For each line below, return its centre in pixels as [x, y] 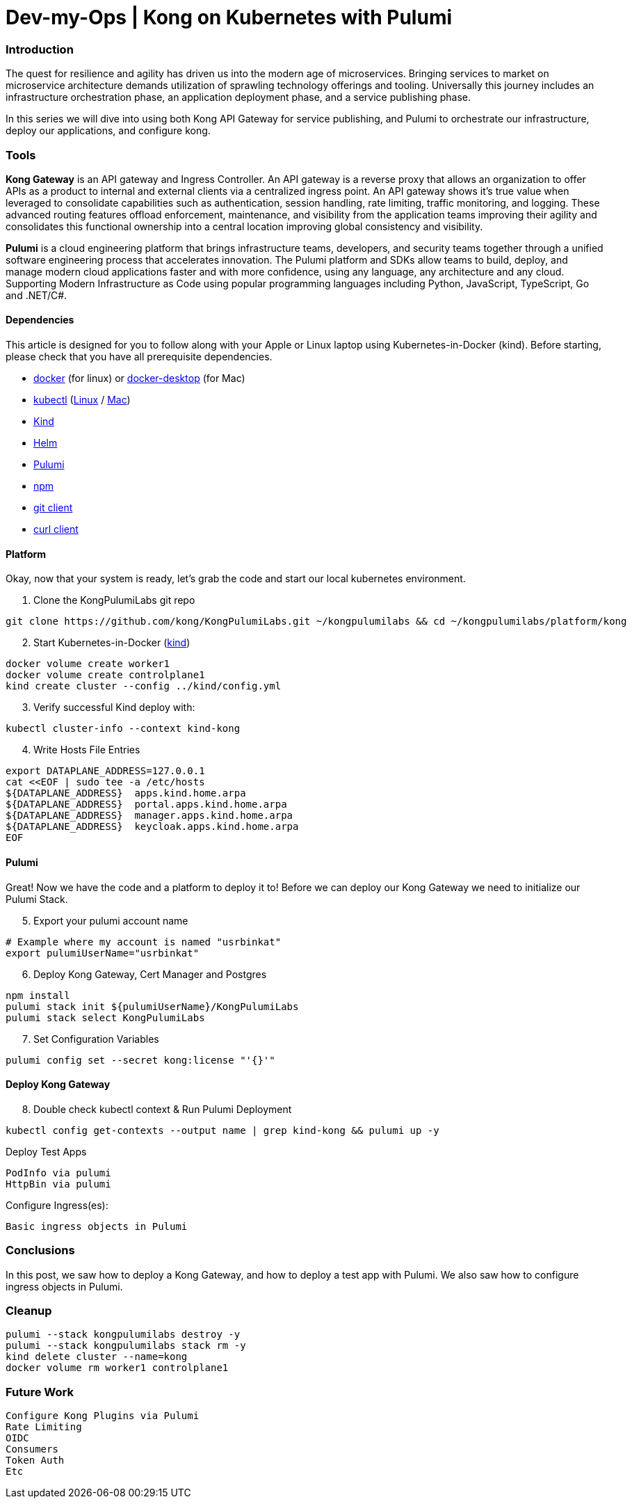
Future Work [40, 1392]
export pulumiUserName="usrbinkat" [103, 953]
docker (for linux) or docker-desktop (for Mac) [139, 378]
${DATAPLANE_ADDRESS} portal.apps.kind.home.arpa [146, 805]
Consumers [32, 1449]
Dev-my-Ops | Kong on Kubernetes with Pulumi [229, 17]
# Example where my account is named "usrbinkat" [144, 942]
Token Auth [35, 1460]
